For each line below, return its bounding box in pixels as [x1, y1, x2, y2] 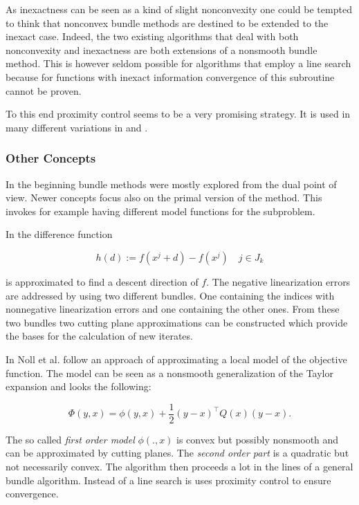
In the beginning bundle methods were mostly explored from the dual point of [6, 176, 337, 191]
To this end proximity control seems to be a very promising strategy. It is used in [6, 107, 351, 121]
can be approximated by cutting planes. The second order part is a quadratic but [6, 446, 349, 460]
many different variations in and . [6, 120, 148, 134]
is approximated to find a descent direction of [6, 274, 199, 288]
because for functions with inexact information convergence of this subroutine [6, 69, 335, 84]
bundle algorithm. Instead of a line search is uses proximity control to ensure [6, 472, 331, 487]
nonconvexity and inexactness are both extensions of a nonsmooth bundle [6, 42, 317, 57]
